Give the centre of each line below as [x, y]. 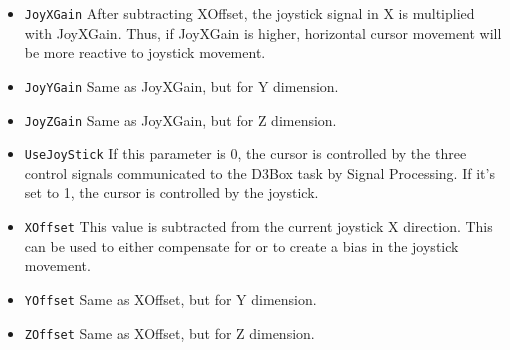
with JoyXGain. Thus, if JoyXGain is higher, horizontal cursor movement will [263, 32]
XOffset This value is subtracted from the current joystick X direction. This [258, 226]
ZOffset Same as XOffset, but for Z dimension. [169, 332]
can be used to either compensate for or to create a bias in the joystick [241, 245]
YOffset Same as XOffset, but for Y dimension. [170, 298]
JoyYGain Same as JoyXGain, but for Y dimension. [181, 85]
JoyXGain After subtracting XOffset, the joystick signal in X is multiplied [249, 13]
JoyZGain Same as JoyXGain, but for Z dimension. [180, 119]
